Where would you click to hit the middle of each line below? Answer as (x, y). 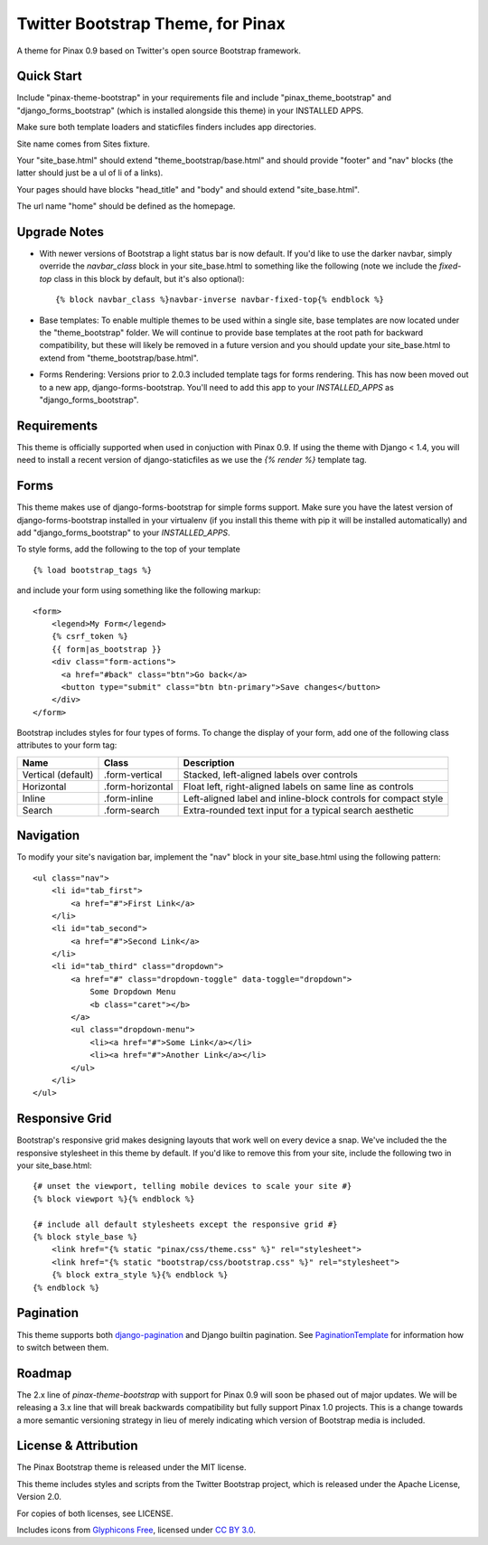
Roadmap (44, 1373)
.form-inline (128, 798)
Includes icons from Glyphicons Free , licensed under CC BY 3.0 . (136, 1530)
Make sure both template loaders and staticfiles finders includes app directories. (166, 127)
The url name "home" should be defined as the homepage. (126, 206)
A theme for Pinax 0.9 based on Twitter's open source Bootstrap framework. (159, 51)
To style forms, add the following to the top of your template (129, 549)
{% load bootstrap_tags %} (93, 570)
